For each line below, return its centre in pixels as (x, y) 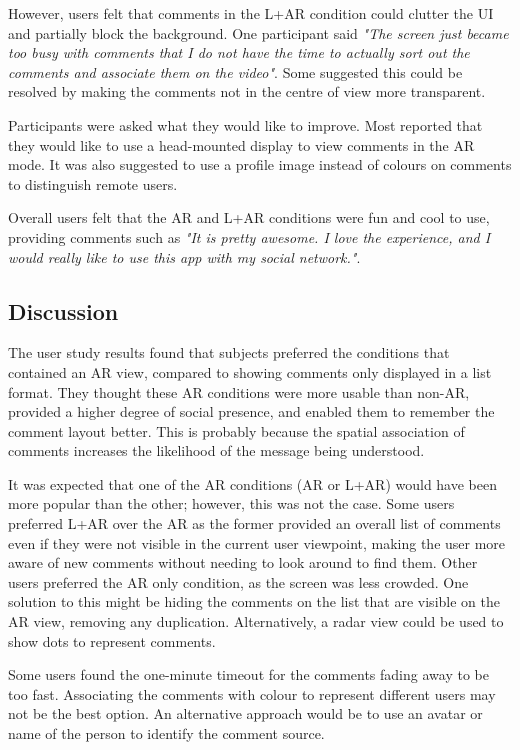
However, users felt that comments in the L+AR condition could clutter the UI (251, 13)
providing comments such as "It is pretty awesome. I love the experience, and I (249, 236)
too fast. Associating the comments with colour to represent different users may (252, 693)
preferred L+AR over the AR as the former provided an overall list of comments (254, 523)
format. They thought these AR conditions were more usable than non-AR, (239, 391)
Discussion (63, 310)
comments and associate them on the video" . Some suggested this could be (235, 71)
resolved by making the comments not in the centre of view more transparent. (247, 91)
